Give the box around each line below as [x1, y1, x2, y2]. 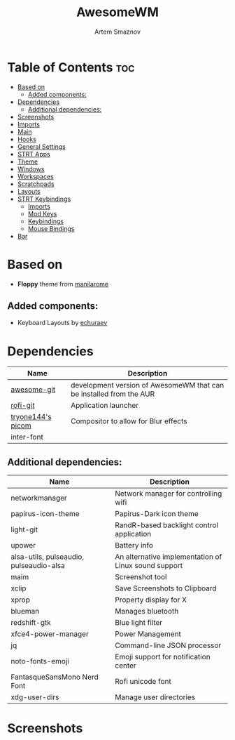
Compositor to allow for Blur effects [71, 416, 187, 426]
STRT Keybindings [17, 194, 71, 203]
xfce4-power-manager [10, 629, 89, 639]
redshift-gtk [10, 618, 51, 628]
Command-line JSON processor [115, 640, 222, 650]
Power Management [115, 629, 182, 639]
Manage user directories [115, 692, 196, 702]
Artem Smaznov [94, 27, 141, 36]
